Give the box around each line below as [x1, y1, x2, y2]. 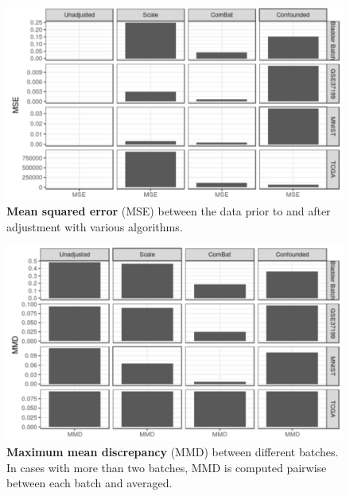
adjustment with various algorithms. [6, 218, 183, 234]
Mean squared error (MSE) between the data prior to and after [6, 203, 331, 219]
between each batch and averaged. [6, 475, 173, 491]
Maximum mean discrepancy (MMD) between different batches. [6, 444, 339, 460]
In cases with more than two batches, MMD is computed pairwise [6, 459, 327, 475]
